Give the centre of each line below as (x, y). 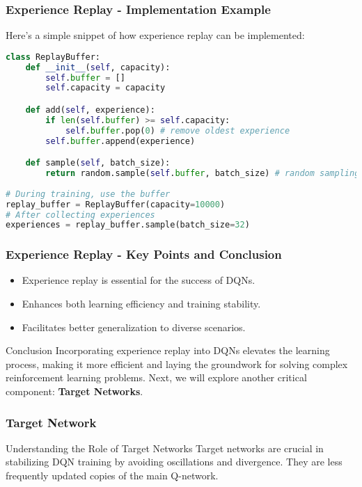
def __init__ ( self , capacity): (98, 67)
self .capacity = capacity (105, 88)
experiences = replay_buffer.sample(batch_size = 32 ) (128, 225)
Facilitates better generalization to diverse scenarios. (134, 327)
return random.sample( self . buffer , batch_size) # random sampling (203, 173)
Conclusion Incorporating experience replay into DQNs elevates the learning (168, 350)
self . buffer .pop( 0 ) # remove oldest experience (178, 130)
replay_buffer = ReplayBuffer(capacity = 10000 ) (116, 204)
